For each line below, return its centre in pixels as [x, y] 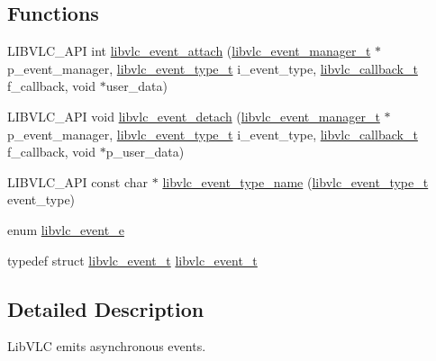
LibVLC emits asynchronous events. [107, 346]
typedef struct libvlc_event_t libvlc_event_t [132, 260]
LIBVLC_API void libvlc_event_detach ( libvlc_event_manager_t [194, 116]
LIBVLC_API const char [78, 181]
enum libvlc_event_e [66, 229]
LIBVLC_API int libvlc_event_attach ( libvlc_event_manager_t [189, 51]
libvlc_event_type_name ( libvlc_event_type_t [295, 181]
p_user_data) [145, 152]
